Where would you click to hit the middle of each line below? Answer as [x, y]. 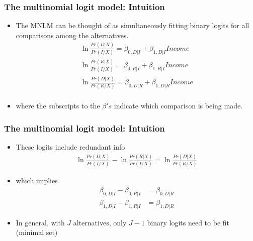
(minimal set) [37, 232]
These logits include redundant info [70, 147]
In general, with [40, 222]
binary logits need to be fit [188, 222]
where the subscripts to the [58, 106]
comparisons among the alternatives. [72, 35]
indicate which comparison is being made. [178, 106]
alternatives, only [100, 222]
